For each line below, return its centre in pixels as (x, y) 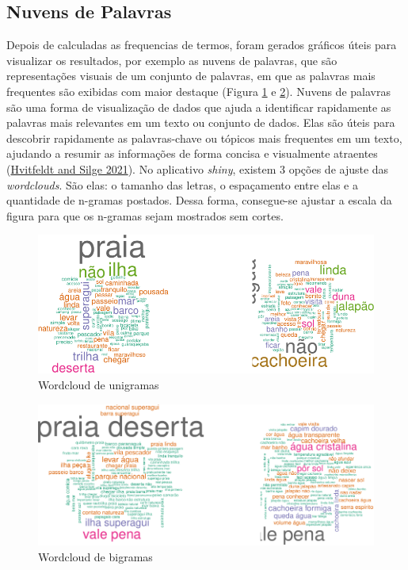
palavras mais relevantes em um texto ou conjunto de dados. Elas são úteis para (201, 122)
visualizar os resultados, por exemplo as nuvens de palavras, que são (172, 60)
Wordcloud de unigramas (99, 385)
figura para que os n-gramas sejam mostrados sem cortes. (145, 215)
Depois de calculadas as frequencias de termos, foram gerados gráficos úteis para (202, 45)
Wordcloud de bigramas (95, 557)
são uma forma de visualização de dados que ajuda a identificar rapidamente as (199, 107)
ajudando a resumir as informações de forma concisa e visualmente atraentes (192, 153)
